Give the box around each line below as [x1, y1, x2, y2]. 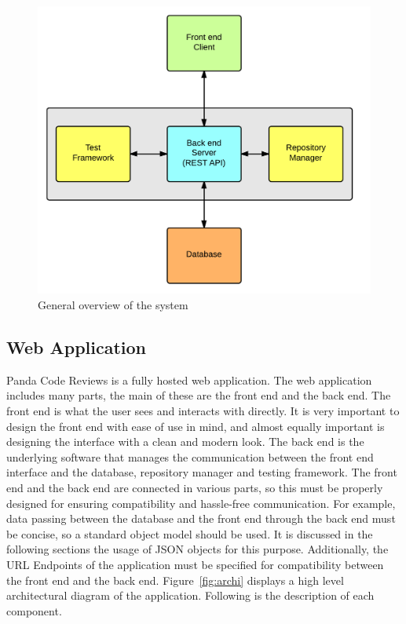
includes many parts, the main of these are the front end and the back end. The [6, 387, 391, 403]
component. [6, 602, 62, 619]
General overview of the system [38, 297, 188, 313]
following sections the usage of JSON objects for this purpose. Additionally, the [6, 541, 389, 557]
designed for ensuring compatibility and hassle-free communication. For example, [6, 494, 396, 511]
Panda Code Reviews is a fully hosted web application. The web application [6, 371, 372, 388]
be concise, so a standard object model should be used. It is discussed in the [6, 525, 373, 542]
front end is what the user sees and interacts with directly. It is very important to [6, 403, 400, 419]
